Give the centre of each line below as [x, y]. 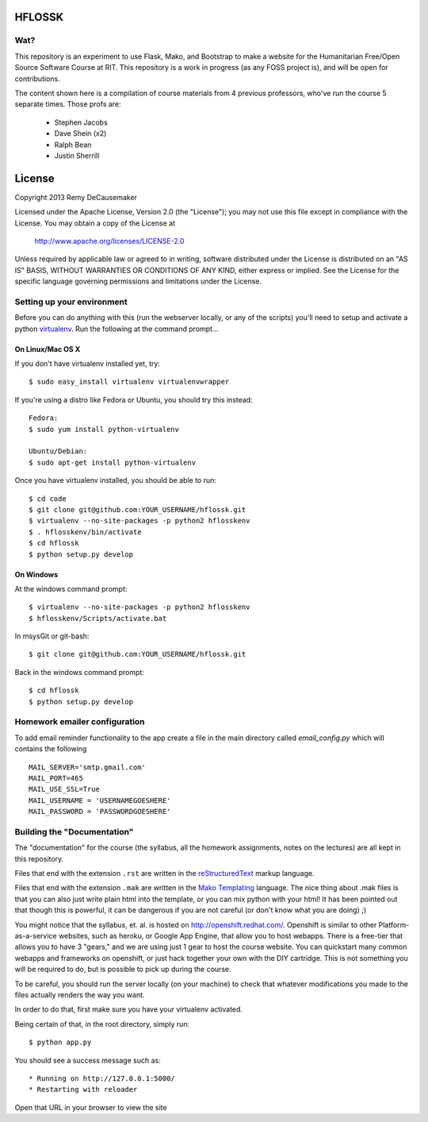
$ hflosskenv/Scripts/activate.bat [98, 618]
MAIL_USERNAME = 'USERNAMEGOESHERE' [100, 800]
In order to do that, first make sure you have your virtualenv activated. [129, 1009]
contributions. [37, 79]
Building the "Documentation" [74, 831]
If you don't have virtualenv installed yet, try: [87, 364]
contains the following [51, 749]
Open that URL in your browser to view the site [91, 1107]
